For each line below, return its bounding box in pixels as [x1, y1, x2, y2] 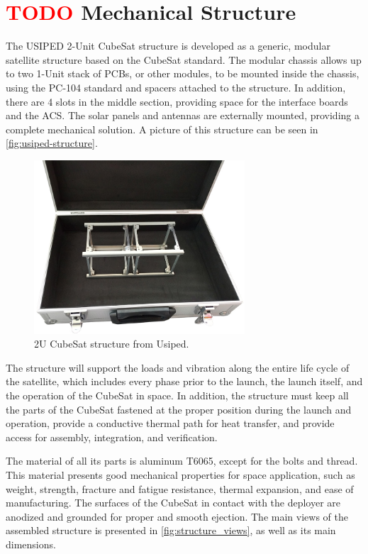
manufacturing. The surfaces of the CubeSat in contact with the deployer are [6, 495, 341, 510]
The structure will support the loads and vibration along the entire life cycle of [6, 360, 350, 375]
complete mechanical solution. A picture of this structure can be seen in [6, 121, 318, 136]
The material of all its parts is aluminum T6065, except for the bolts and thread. [6, 453, 358, 468]
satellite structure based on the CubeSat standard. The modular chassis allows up [6, 52, 362, 67]
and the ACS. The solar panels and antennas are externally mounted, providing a [6, 108, 359, 123]
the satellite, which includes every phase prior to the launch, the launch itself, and [6, 374, 363, 389]
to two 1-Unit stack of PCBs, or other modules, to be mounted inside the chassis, [6, 66, 359, 81]
